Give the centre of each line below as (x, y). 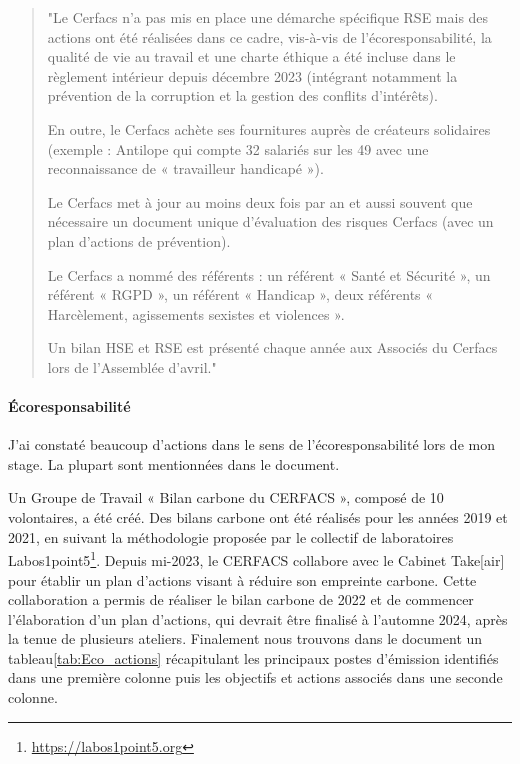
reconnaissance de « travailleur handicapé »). (185, 168)
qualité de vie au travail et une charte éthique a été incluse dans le (251, 56)
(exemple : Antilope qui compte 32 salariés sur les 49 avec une (238, 148)
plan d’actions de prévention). (139, 240)
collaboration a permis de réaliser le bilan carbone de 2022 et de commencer (241, 599)
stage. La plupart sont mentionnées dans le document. (174, 463)
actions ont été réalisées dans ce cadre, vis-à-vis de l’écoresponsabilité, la (269, 36)
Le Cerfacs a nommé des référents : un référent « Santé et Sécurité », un (269, 274)
